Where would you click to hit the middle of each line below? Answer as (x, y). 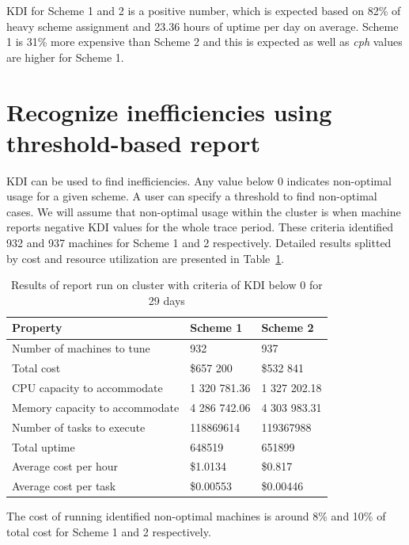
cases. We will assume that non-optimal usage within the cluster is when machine (204, 211)
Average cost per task (64, 486)
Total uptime (44, 446)
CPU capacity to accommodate (87, 387)
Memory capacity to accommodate (96, 407)
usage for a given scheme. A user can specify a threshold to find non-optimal (192, 196)
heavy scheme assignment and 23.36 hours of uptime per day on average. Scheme (203, 26)
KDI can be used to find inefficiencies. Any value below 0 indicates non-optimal (199, 180)
